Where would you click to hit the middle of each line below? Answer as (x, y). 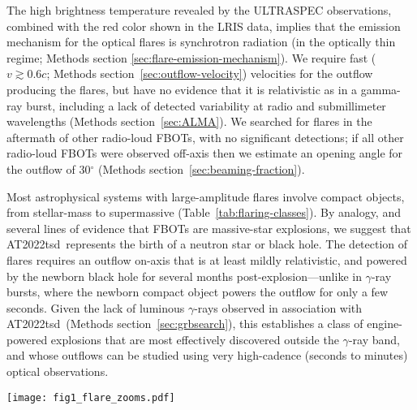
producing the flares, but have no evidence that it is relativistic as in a (182, 89)
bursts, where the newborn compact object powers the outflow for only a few (198, 292)
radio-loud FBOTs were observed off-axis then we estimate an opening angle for (205, 153)
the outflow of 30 (49, 168)
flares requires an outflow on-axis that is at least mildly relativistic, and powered (207, 259)
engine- (385, 324)
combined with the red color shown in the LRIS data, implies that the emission (204, 26)
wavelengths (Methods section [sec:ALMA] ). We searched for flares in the (189, 121)
